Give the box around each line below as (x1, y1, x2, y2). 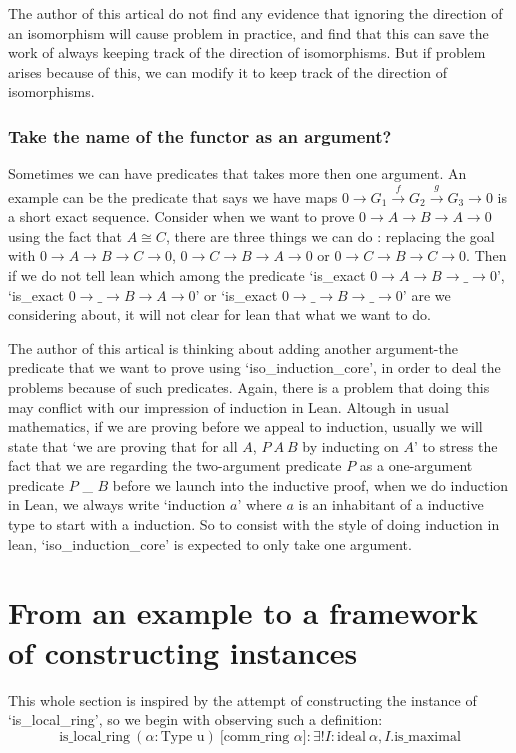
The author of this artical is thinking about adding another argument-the (8, 337, 458, 358)
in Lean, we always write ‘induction (8, 494, 226, 515)
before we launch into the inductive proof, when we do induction (112, 474, 509, 495)
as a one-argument (359, 455, 473, 476)
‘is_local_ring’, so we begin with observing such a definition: (8, 709, 383, 730)
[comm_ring (219, 729, 290, 744)
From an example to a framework (8, 592, 479, 633)
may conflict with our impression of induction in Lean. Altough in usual (8, 396, 449, 417)
